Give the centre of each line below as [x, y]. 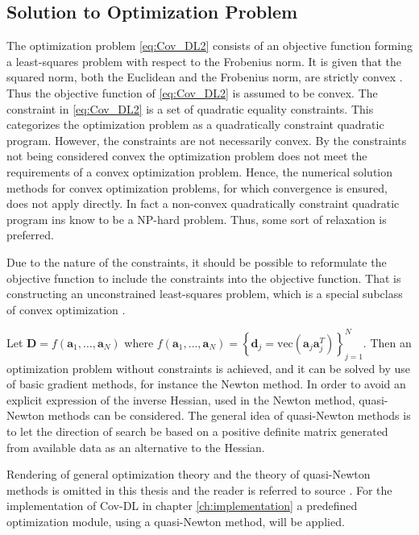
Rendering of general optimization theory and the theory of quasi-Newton [189, 474]
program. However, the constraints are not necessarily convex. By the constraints [207, 140]
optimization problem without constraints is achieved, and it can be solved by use [208, 368]
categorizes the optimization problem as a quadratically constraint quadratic [195, 124]
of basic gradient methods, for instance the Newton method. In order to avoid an [206, 384]
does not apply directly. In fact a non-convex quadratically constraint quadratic [203, 203]
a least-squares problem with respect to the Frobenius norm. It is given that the [204, 61]
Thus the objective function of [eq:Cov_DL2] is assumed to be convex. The [192, 92]
